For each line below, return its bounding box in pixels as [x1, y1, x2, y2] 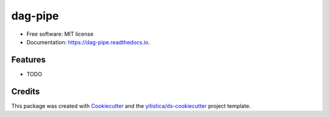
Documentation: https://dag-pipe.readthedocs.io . [26, 38, 150, 45]
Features [11, 55, 46, 65]
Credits [11, 86, 40, 96]
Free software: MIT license [26, 30, 94, 38]
